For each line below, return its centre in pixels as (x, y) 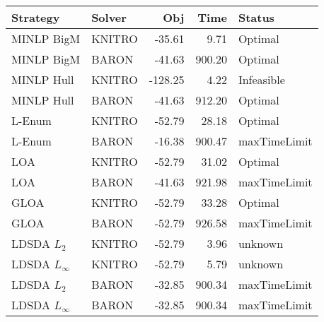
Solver (109, 17)
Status (256, 17)
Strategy (36, 17)
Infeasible (261, 79)
